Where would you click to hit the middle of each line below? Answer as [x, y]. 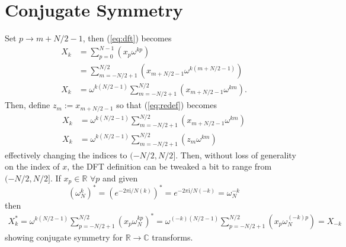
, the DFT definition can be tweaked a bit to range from [169, 166]
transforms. [172, 237]
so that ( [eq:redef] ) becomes [166, 105]
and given [120, 178]
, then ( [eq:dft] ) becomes [127, 38]
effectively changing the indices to [66, 155]
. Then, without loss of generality [236, 155]
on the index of [32, 166]
